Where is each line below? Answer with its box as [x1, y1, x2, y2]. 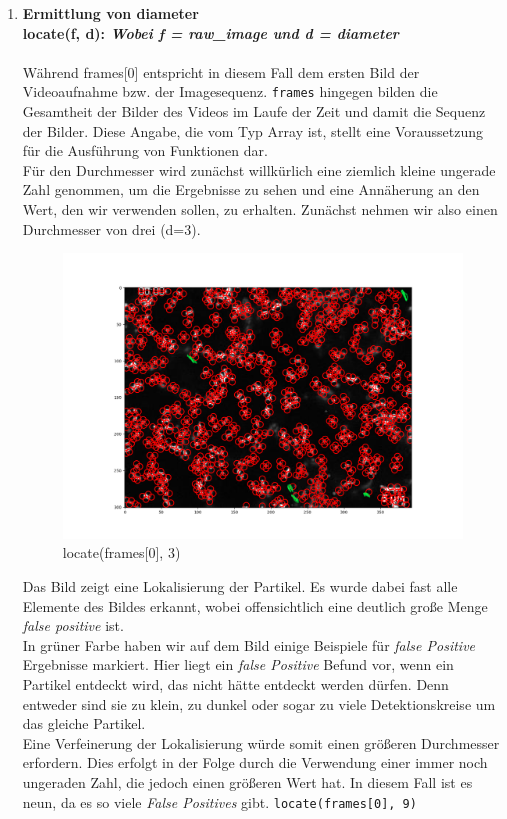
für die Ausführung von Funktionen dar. [22, 140, 268, 161]
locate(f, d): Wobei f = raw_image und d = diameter [22, 22, 399, 43]
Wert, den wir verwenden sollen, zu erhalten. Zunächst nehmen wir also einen [22, 199, 498, 219]
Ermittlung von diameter [22, 3, 199, 23]
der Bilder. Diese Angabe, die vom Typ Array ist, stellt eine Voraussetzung [22, 120, 484, 141]
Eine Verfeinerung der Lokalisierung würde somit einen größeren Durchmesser [22, 732, 500, 753]
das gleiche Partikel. [22, 713, 146, 734]
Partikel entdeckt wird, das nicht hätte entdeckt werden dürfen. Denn [22, 674, 449, 695]
